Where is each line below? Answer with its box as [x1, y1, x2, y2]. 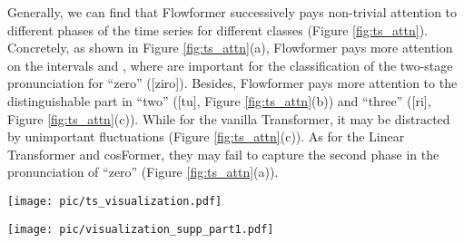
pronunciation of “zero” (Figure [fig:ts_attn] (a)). [7, 162, 279, 181]
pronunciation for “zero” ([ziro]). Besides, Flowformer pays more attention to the [7, 73, 458, 92]
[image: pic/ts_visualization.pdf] [7, 194, 222, 208]
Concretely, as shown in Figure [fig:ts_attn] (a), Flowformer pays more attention [7, 38, 453, 57]
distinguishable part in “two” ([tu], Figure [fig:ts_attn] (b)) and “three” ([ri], [7, 91, 431, 110]
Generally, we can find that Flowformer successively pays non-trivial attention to [7, 3, 458, 21]
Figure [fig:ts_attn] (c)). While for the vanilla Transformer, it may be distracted [7, 109, 450, 128]
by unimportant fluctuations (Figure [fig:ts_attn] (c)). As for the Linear [7, 127, 405, 146]
